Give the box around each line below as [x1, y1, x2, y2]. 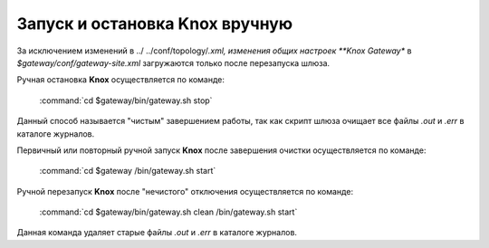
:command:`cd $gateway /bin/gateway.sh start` [39, 166, 216, 176]
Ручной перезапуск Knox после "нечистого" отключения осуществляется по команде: [16, 186, 353, 196]
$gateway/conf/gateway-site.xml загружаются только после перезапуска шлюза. [16, 57, 331, 68]
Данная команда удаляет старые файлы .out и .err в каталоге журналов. [16, 227, 298, 238]
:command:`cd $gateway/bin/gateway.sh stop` [39, 95, 213, 106]
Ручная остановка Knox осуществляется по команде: [16, 74, 225, 85]
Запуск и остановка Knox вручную [16, 14, 293, 33]
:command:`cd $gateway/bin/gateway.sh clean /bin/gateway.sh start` [39, 206, 298, 217]
